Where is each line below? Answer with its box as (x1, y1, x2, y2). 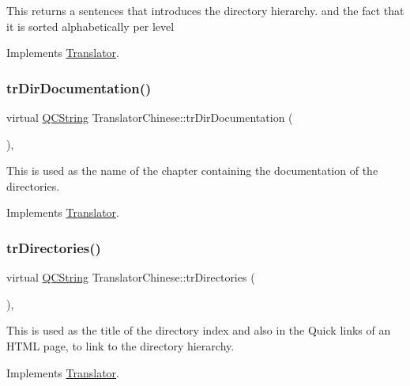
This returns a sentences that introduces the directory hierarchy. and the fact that (6, 2, 404, 18)
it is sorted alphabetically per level (6, 17, 175, 34)
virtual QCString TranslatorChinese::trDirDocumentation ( (6, 109, 293, 125)
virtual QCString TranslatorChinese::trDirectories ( (6, 269, 255, 286)
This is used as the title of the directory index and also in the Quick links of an (6, 322, 391, 339)
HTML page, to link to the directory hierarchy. (6, 337, 235, 354)
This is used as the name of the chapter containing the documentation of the (6, 162, 378, 179)
